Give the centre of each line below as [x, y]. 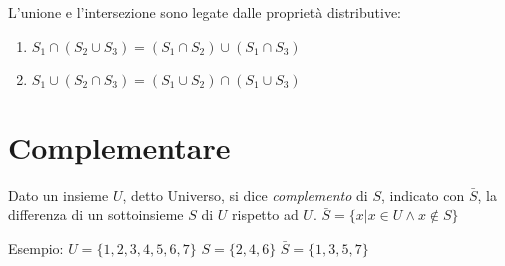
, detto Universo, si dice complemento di [245, 194]
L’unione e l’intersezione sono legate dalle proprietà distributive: [204, 12]
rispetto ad [265, 214]
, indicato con [423, 194]
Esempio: [36, 247]
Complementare [119, 146]
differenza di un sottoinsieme [96, 214]
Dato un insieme [58, 194]
